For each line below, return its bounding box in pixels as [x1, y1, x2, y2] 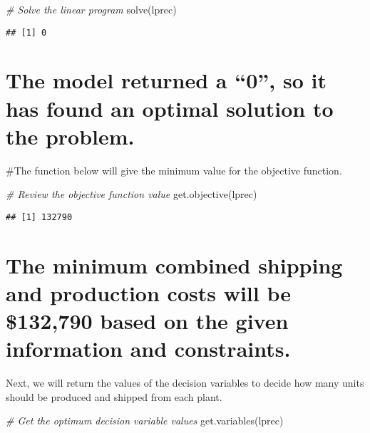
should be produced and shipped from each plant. [6, 389, 222, 404]
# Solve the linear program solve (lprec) [6, 2, 177, 16]
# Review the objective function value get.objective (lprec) [6, 187, 257, 202]
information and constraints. [6, 334, 291, 363]
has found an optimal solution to [6, 93, 334, 122]
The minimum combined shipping [6, 250, 343, 279]
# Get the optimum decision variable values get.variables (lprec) [6, 413, 284, 428]
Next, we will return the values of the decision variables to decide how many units [6, 375, 364, 390]
